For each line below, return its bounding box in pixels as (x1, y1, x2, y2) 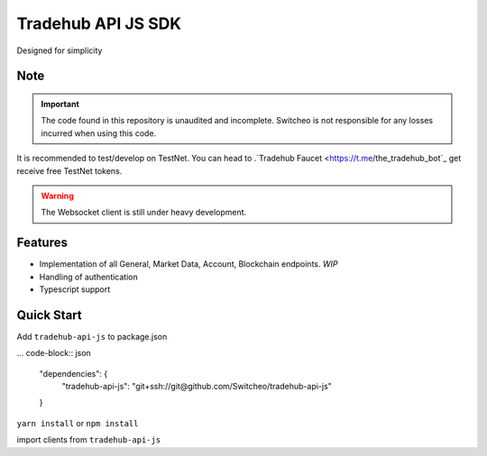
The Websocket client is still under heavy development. (41, 207, 247, 218)
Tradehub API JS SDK (16, 14, 182, 33)
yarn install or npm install (16, 417, 139, 428)
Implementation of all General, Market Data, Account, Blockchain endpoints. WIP (39, 259, 338, 269)
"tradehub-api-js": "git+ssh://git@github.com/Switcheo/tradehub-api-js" (61, 381, 333, 392)
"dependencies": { (39, 368, 108, 378)
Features (16, 235, 68, 251)
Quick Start (16, 307, 82, 323)
